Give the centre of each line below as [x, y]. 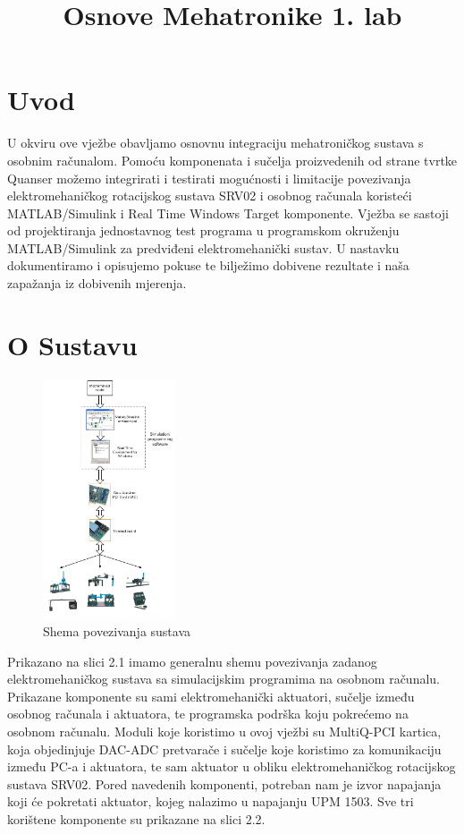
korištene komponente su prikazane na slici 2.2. [136, 818]
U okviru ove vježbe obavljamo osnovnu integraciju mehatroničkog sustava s [215, 143]
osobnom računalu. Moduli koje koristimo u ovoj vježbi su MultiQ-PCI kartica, [224, 731]
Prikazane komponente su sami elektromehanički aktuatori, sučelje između [211, 696]
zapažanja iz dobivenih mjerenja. [97, 283]
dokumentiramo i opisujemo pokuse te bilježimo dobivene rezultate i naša [208, 265]
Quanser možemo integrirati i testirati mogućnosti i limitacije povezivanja [209, 178]
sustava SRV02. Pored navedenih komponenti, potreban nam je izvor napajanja [224, 783]
